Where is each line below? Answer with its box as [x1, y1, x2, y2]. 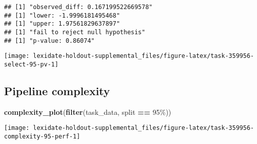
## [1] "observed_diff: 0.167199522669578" [4, 4, 153, 11]
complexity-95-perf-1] [4, 133, 80, 140]
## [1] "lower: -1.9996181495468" [4, 12, 120, 19]
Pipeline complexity [4, 83, 110, 98]
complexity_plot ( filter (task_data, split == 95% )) [4, 106, 172, 117]
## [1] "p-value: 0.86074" [4, 37, 95, 44]
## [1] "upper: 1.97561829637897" [4, 20, 120, 28]
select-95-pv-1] [4, 60, 59, 68]
